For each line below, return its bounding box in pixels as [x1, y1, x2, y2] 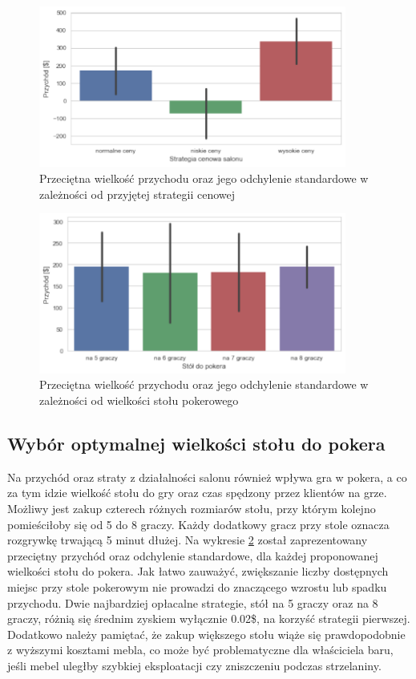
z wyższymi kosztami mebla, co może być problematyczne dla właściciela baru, [7, 641, 394, 658]
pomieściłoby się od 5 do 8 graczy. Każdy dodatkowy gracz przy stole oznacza [7, 515, 390, 532]
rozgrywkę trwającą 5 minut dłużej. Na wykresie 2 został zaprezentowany [7, 531, 368, 548]
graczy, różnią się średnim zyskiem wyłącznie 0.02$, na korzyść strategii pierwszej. [7, 610, 410, 627]
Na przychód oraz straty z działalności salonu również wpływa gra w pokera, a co [7, 468, 407, 485]
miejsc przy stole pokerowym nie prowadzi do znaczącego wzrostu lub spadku [7, 578, 387, 595]
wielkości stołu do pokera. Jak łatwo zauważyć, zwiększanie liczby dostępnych [7, 563, 389, 580]
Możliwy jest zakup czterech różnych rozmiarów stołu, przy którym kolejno [7, 500, 376, 516]
